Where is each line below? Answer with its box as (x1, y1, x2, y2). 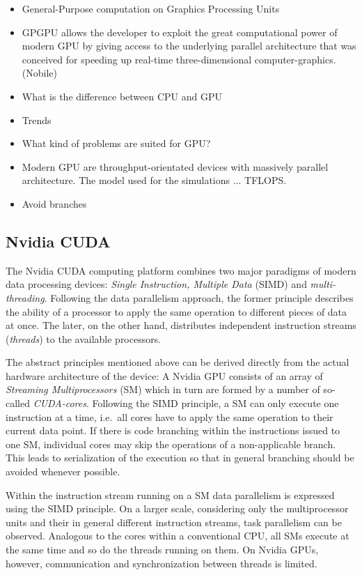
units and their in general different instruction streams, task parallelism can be (6, 514, 342, 529)
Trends (22, 112, 52, 127)
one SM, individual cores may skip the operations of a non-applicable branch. (6, 436, 336, 451)
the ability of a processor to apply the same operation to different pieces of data (6, 304, 347, 319)
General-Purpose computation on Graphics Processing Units (22, 1, 280, 15)
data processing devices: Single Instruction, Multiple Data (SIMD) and (6, 277, 307, 291)
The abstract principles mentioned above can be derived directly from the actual (6, 355, 349, 369)
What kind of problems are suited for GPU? (22, 136, 211, 151)
